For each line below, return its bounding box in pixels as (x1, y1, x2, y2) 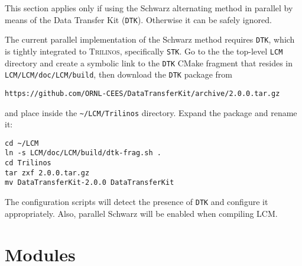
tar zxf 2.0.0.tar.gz (5, 168, 90, 177)
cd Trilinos (5, 159, 51, 168)
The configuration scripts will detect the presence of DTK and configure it (5, 196, 268, 208)
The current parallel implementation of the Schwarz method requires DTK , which (5, 33, 295, 46)
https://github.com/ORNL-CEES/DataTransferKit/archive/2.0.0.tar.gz (5, 89, 280, 98)
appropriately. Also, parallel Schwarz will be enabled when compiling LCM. (5, 207, 278, 219)
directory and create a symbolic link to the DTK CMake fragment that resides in (5, 56, 293, 69)
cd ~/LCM (5, 139, 39, 148)
